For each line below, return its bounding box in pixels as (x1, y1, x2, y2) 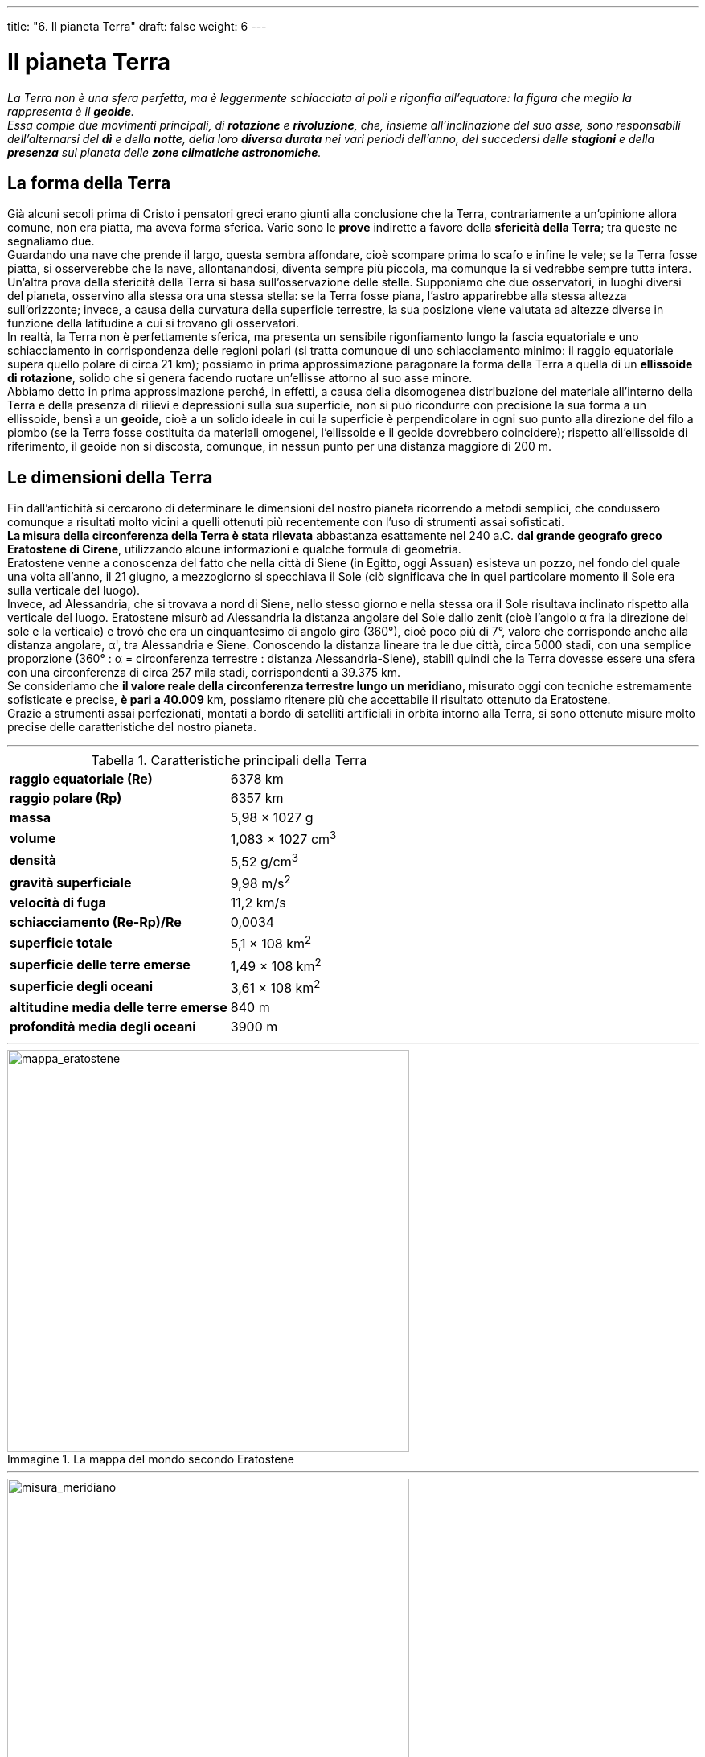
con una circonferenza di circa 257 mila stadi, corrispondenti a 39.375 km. (7, 665, 400, 680)
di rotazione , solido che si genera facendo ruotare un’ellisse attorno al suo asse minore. (7, 371, 473, 385)
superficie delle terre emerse (10, 957, 191, 973)
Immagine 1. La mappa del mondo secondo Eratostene (7, 1452, 294, 1467)
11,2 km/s (230, 895, 286, 911)
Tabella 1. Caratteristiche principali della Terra (91, 752, 367, 769)
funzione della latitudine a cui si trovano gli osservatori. (7, 316, 299, 331)
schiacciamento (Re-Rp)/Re (10, 914, 182, 931)
